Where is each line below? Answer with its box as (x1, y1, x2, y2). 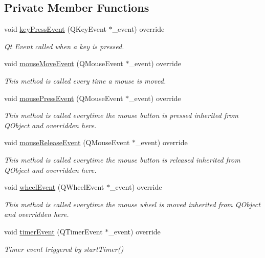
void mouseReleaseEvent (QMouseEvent (4, 137, 130, 148)
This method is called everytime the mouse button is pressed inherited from (4, 110, 239, 121)
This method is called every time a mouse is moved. (4, 75, 166, 86)
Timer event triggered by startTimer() (4, 243, 124, 254)
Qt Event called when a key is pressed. (4, 41, 124, 51)
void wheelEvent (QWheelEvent (4, 182, 104, 192)
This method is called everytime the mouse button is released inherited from (4, 154, 240, 165)
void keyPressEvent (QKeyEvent (4, 24, 106, 34)
